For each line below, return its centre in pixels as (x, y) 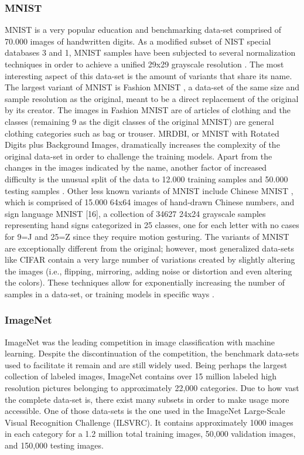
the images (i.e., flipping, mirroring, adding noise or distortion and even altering (148, 271)
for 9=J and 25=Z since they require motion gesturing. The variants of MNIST (147, 236)
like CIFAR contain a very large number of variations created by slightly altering (150, 259)
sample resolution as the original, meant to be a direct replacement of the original (152, 98)
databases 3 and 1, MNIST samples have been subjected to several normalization (150, 52)
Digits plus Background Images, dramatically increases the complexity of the (142, 145)
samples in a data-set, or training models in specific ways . (110, 293)
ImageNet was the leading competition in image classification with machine (140, 342)
